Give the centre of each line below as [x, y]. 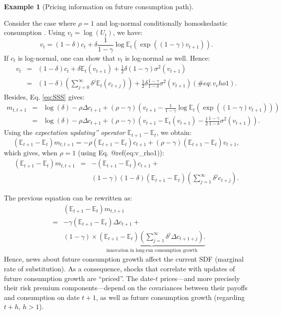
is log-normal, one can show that [67, 58]
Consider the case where [40, 23]
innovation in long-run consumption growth [152, 250]
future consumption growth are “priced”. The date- [80, 278]
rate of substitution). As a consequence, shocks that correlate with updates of [120, 268]
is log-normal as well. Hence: [167, 58]
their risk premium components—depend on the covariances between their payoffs [126, 288]
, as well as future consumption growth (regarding [170, 297]
